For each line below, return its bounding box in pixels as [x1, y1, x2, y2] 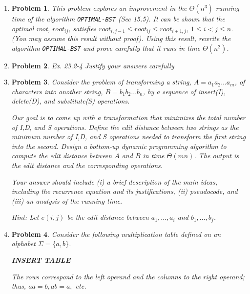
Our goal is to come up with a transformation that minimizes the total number [11, 112, 246, 123]
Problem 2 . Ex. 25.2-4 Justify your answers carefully [11, 60, 174, 70]
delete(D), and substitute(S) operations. [11, 96, 130, 106]
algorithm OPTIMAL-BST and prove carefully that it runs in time [11, 42, 200, 53]
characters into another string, [11, 86, 103, 96]
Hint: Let [11, 212, 39, 222]
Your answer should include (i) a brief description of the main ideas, [11, 176, 218, 187]
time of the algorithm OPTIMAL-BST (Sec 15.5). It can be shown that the [11, 14, 225, 23]
